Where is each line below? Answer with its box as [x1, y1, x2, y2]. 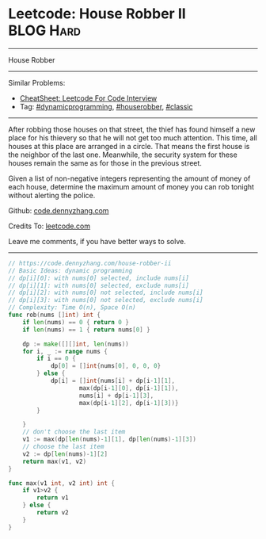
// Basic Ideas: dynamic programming [8, 266, 133, 274]
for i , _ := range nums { [22, 347, 108, 355]
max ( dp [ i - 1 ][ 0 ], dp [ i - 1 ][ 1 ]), [78, 384, 179, 392]
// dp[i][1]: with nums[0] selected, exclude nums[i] [8, 281, 190, 289]
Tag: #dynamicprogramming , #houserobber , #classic [19, 101, 193, 111]
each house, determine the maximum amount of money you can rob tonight [8, 182, 255, 191]
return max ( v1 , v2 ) [22, 457, 87, 465]
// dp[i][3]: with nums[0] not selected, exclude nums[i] [8, 296, 203, 304]
